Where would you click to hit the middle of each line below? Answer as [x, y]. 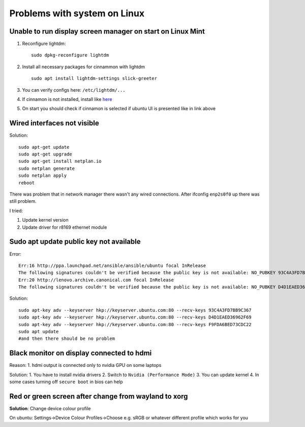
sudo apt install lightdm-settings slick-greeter [94, 78]
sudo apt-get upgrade [45, 154]
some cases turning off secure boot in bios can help [66, 382]
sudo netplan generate [47, 168]
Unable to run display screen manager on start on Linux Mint [107, 31]
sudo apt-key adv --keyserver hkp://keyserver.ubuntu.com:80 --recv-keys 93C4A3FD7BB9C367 [135, 310]
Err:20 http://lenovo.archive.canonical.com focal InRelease [96, 280]
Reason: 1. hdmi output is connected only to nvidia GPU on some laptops [85, 365]
